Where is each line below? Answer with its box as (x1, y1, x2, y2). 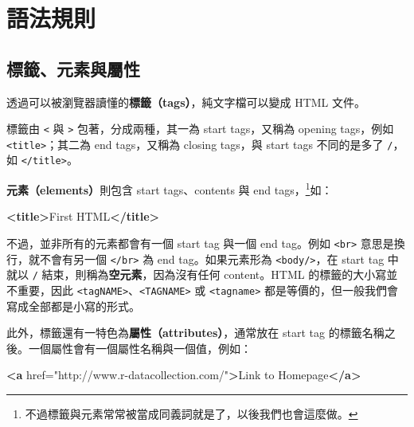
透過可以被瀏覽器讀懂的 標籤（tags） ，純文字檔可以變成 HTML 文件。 (6, 93, 366, 110)
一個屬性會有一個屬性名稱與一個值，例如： (28, 339, 252, 356)
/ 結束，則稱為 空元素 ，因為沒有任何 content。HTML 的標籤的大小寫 (32, 266, 387, 283)
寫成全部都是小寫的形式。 (6, 297, 140, 314)
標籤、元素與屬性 (6, 56, 140, 80)
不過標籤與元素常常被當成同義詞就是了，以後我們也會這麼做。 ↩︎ (25, 405, 358, 421)
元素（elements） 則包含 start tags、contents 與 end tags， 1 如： (6, 179, 333, 198)
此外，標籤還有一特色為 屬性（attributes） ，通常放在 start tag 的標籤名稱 (6, 324, 385, 341)
